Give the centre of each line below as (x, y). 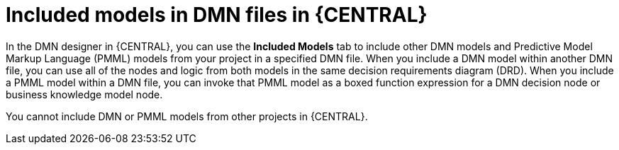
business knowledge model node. (84, 94)
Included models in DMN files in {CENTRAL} (217, 15)
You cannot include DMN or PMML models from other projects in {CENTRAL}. (187, 116)
